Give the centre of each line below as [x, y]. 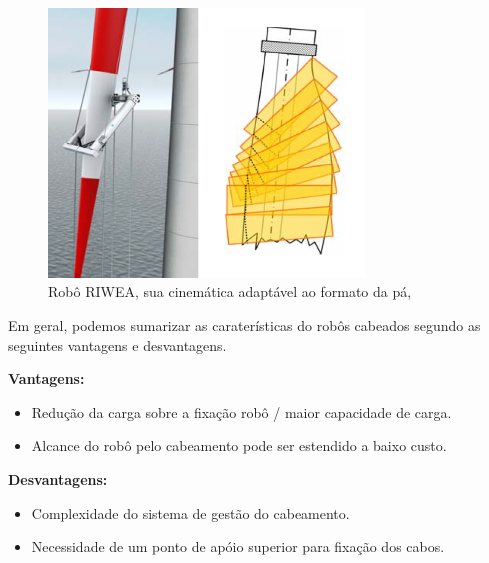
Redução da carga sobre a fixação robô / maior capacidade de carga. [241, 411]
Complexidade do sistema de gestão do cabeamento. [190, 512]
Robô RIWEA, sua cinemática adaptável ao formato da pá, [230, 291]
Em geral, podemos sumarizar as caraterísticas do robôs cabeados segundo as [244, 324]
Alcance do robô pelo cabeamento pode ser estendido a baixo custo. [239, 445]
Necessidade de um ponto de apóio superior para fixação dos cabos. [238, 546]
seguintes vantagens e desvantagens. [117, 344]
